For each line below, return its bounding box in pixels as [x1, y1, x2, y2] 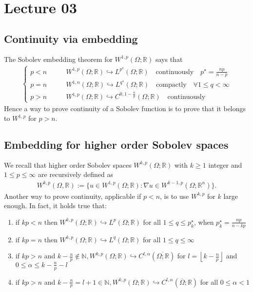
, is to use [160, 191, 189, 201]
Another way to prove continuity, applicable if [4, 191, 141, 201]
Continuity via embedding [4, 31, 138, 46]
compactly [156, 81, 187, 89]
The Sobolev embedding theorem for [4, 54, 113, 64]
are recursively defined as [38, 169, 113, 179]
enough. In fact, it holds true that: [4, 200, 107, 211]
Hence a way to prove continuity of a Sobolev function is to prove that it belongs [4, 103, 246, 114]
